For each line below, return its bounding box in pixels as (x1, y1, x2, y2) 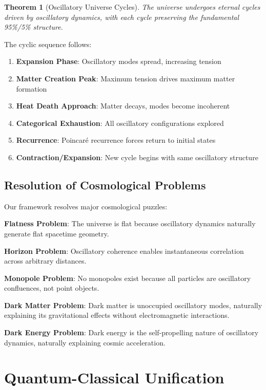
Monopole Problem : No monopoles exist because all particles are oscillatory (4, 272, 251, 283)
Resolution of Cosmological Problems (4, 177, 206, 192)
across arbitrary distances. (4, 255, 87, 266)
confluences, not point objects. (4, 283, 99, 293)
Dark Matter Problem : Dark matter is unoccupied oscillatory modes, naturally (4, 299, 262, 310)
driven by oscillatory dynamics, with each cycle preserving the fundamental (4, 11, 239, 22)
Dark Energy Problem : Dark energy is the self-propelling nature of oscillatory (4, 327, 259, 338)
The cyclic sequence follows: (4, 38, 92, 49)
